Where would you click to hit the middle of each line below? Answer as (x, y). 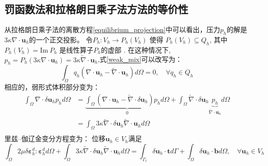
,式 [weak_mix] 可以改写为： (140, 59)
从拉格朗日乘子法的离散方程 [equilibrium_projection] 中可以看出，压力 (112, 29)
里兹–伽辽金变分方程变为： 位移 (55, 138)
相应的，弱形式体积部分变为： (52, 87)
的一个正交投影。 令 (61, 39)
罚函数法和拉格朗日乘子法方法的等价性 (96, 9)
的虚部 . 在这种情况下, (136, 49)
